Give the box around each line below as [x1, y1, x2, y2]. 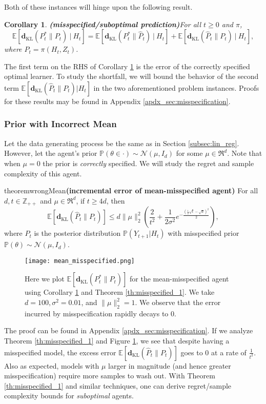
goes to [180, 347, 203, 357]
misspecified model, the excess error [4, 347, 116, 357]
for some [176, 148, 203, 158]
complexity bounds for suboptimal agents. [4, 390, 134, 401]
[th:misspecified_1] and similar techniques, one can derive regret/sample [4, 380, 232, 391]
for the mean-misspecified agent [130, 273, 229, 284]
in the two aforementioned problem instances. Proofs [93, 82, 259, 93]
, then [106, 195, 125, 206]
